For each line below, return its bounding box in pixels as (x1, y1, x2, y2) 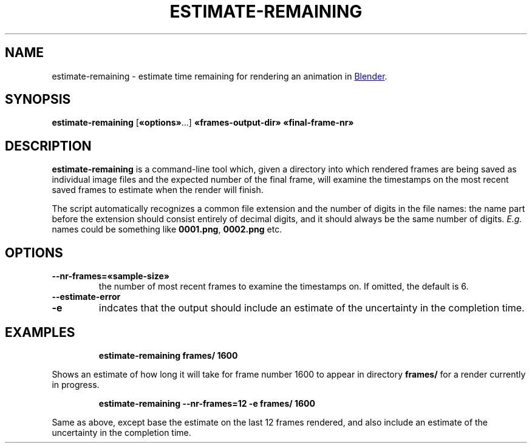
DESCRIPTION (5, 138, 92, 154)
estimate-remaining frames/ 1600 (98, 350, 238, 361)
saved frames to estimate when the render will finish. (52, 185, 264, 195)
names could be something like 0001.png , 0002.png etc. (52, 224, 282, 235)
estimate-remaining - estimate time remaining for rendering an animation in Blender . (52, 70, 387, 81)
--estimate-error (52, 291, 121, 302)
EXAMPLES (5, 324, 75, 340)
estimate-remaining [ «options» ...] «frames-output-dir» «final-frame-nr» (52, 117, 354, 128)
